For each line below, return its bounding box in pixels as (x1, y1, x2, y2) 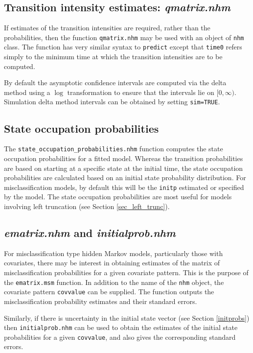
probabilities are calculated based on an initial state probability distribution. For (4, 172, 246, 183)
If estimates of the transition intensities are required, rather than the (4, 23, 210, 33)
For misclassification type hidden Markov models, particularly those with (4, 248, 223, 258)
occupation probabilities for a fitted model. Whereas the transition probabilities (4, 153, 243, 163)
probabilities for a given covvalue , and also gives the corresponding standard (4, 331, 236, 342)
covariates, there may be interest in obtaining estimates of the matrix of (4, 258, 220, 268)
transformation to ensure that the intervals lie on (67, 87, 214, 97)
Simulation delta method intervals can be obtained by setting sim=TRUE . (4, 96, 220, 107)
